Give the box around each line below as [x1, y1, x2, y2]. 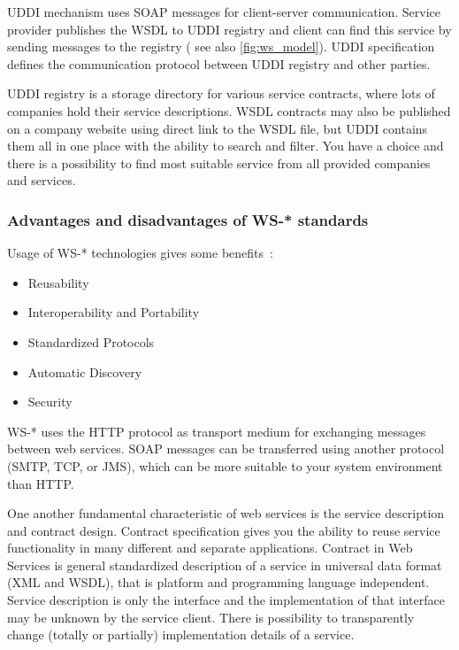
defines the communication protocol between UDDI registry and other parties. [7, 54, 431, 73]
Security [27, 392, 73, 411]
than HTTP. [7, 474, 74, 492]
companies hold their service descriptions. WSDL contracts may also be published [7, 101, 451, 120]
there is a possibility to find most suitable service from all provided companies [7, 153, 431, 172]
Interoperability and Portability [27, 303, 200, 321]
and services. [7, 171, 76, 190]
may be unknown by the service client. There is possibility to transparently [7, 607, 415, 626]
